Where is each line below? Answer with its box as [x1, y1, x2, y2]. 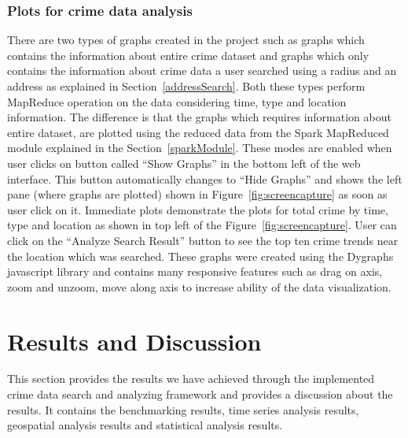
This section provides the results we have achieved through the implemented [7, 370, 375, 387]
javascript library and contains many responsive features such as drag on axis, [7, 263, 383, 280]
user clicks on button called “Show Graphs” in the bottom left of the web [7, 154, 361, 171]
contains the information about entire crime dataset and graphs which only [7, 46, 369, 63]
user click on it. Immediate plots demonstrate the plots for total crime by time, [7, 201, 388, 217]
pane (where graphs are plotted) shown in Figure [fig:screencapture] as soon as [7, 186, 388, 202]
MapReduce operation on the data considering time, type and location [7, 93, 347, 109]
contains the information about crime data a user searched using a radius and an [7, 62, 397, 79]
